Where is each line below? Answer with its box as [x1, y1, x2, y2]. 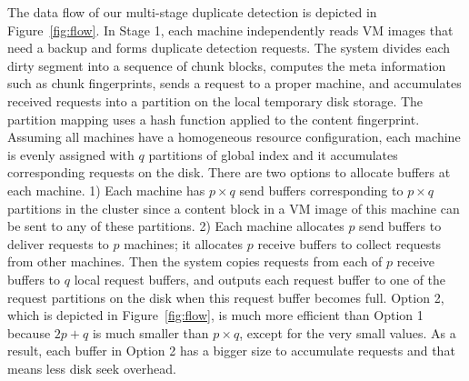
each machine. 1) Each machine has [7, 180, 205, 199]
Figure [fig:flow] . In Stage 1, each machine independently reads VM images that [7, 20, 454, 39]
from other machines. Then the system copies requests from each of [7, 252, 383, 271]
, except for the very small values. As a [239, 323, 456, 342]
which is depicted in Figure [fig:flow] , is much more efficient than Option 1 [7, 306, 424, 325]
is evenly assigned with [7, 145, 135, 164]
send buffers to [359, 216, 442, 236]
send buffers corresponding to [239, 180, 404, 199]
